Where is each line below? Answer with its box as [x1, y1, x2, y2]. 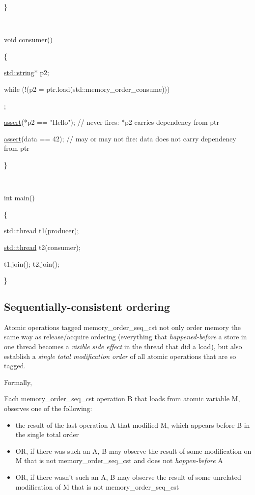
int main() [4, 192, 35, 203]
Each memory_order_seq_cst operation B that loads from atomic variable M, [4, 393, 240, 404]
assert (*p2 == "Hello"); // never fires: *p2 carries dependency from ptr [4, 117, 220, 127]
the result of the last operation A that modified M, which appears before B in [15, 419, 250, 430]
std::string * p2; [4, 67, 49, 78]
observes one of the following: [4, 403, 92, 413]
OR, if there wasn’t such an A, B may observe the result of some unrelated [15, 472, 241, 482]
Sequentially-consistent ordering [4, 299, 170, 314]
